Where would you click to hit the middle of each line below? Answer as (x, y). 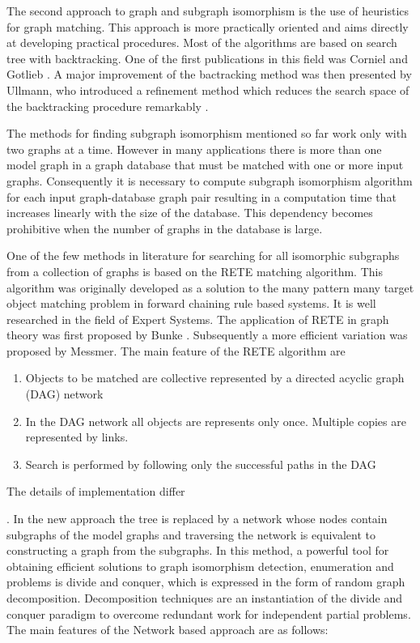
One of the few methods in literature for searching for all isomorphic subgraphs (203, 255)
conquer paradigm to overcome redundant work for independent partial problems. (209, 613)
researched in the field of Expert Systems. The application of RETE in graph (198, 319)
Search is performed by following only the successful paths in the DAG (201, 464)
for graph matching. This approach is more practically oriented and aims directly (208, 26)
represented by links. (77, 437)
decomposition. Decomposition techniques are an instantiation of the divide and (205, 598)
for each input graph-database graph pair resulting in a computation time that (202, 196)
